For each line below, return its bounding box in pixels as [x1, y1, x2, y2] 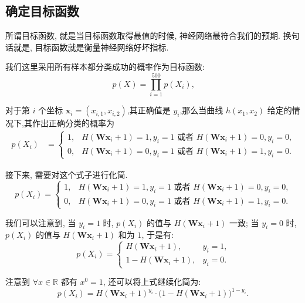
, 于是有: [141, 228, 174, 241]
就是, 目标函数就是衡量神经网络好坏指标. [13, 41, 169, 53]
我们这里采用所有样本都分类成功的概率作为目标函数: [5, 60, 205, 73]
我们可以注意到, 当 [5, 216, 76, 228]
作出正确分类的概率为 [32, 117, 114, 129]
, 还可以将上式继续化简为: [103, 275, 201, 288]
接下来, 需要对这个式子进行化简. [5, 168, 128, 180]
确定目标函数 [5, 2, 79, 20]
